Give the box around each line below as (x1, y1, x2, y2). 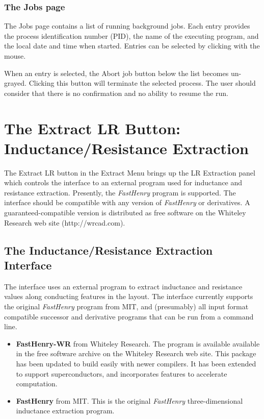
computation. (16, 378, 58, 389)
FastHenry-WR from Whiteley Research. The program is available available (16, 338, 260, 349)
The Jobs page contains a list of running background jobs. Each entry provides (4, 20, 250, 31)
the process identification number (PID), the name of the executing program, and (4, 30, 259, 41)
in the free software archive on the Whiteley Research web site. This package (16, 348, 256, 359)
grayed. (4, 78, 27, 88)
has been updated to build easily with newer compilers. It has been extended (16, 358, 256, 368)
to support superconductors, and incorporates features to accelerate (16, 368, 227, 379)
